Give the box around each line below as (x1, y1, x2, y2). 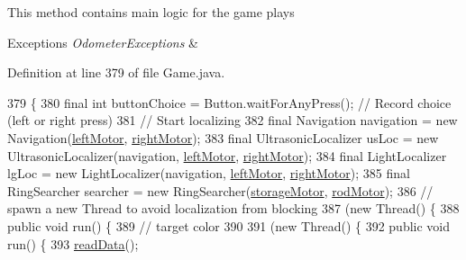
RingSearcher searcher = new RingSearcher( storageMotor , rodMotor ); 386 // (7, 181, 434, 200)
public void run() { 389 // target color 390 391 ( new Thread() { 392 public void (7, 216, 451, 235)
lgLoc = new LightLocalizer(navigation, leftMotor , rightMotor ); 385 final (7, 164, 410, 183)
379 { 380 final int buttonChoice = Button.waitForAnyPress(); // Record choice (7, 93, 452, 112)
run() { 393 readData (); (7, 234, 139, 253)
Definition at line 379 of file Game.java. (7, 63, 225, 82)
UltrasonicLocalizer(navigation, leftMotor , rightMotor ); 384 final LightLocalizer (7, 146, 447, 165)
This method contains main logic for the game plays (7, 3, 295, 21)
